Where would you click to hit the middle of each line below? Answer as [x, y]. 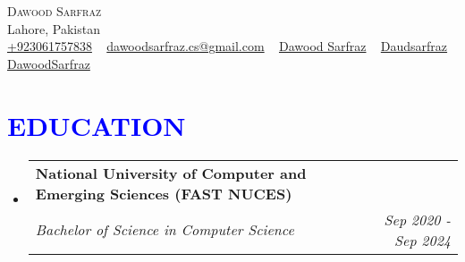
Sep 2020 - [417, 219]
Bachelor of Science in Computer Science [165, 229]
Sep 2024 [423, 240]
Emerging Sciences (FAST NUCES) [164, 193]
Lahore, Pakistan [54, 28]
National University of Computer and [171, 173]
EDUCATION [97, 125]
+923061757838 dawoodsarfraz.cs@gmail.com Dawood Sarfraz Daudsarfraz [228, 46]
